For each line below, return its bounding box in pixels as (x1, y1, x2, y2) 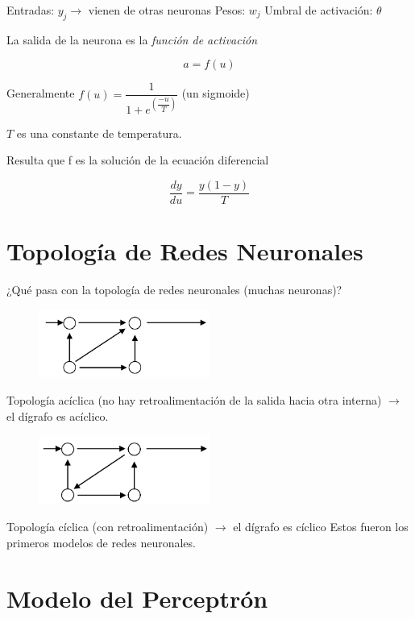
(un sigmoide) (181, 85, 250, 102)
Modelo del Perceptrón (6, 581, 268, 614)
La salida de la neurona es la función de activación (6, 31, 258, 48)
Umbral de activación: (264, 2, 373, 18)
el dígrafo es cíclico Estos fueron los (233, 518, 409, 535)
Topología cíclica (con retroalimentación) (6, 518, 209, 535)
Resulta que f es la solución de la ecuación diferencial (6, 152, 269, 168)
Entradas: (6, 2, 55, 18)
